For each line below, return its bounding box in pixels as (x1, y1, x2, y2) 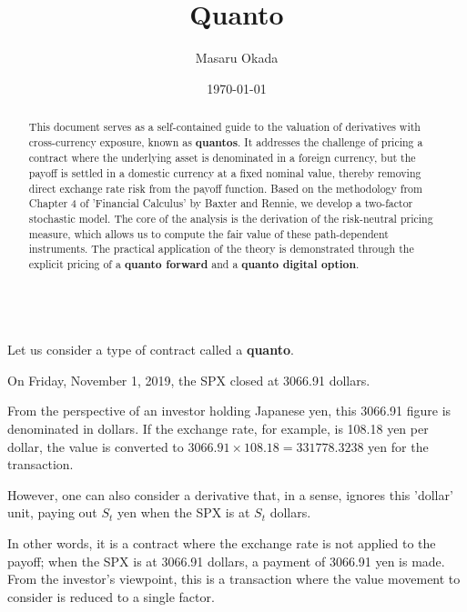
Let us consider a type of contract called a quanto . (7, 340, 294, 359)
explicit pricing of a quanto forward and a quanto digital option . (28, 256, 360, 273)
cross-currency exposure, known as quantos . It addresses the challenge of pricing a (28, 134, 423, 150)
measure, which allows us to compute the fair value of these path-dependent (28, 226, 389, 241)
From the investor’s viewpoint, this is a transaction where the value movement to (7, 569, 461, 588)
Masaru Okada (195, 48, 279, 67)
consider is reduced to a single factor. (7, 587, 215, 606)
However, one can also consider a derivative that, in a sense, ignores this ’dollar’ (7, 485, 453, 504)
